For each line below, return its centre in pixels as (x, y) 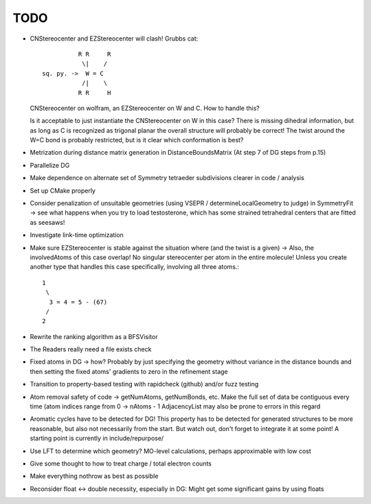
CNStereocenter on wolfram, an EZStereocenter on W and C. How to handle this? (145, 108)
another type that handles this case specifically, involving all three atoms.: (135, 267)
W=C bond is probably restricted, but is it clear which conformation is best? (137, 140)
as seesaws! (47, 222)
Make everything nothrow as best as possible (94, 476)
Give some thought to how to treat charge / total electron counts (121, 463)
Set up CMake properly (63, 190)
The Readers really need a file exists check (91, 349)
